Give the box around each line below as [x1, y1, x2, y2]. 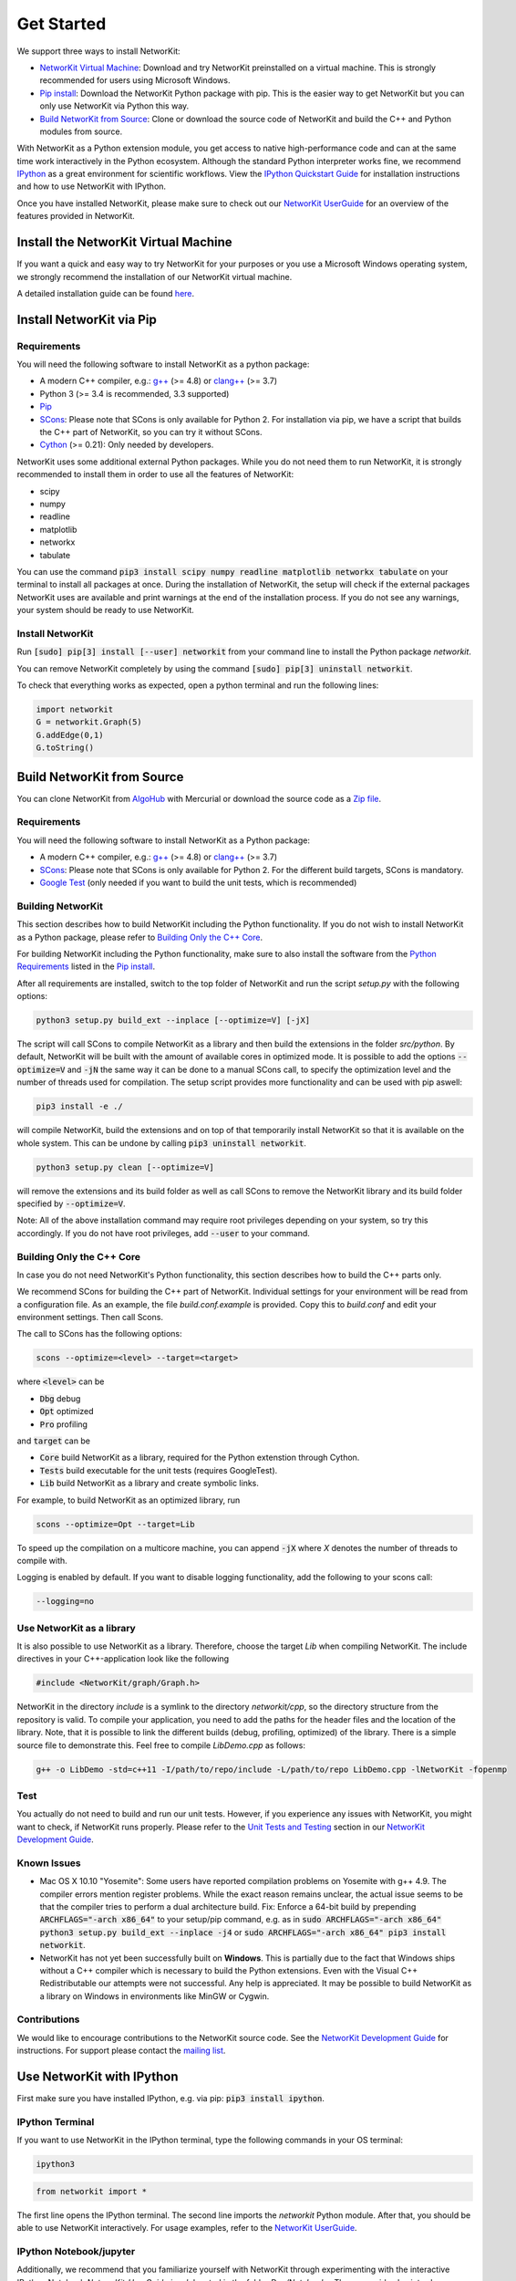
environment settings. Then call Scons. [16, 1312, 164, 1323]
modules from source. [39, 126, 123, 137]
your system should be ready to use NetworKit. [16, 605, 195, 616]
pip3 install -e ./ [36, 1101, 123, 1112]
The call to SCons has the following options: [16, 1328, 182, 1339]
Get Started [16, 14, 107, 34]
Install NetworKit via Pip [16, 311, 157, 328]
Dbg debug [39, 1392, 81, 1404]
